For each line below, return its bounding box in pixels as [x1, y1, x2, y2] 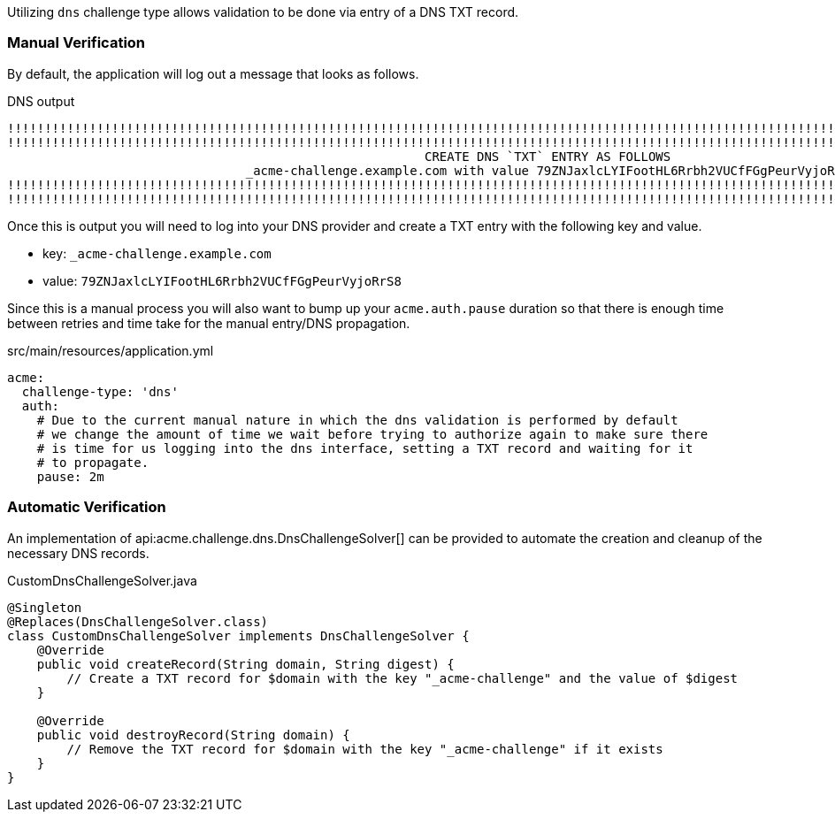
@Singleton [7, 600, 82, 615]
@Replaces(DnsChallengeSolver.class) [7, 614, 269, 629]
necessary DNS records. [7, 545, 149, 561]
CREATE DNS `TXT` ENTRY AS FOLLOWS [425, 149, 671, 164]
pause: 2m [36, 469, 104, 484]
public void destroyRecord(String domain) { [36, 727, 350, 742]
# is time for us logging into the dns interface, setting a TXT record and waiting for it [36, 440, 693, 455]
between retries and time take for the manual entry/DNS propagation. [7, 315, 410, 331]
